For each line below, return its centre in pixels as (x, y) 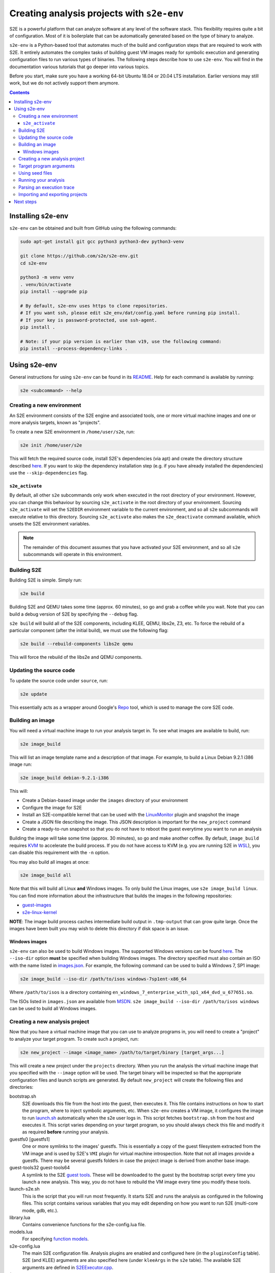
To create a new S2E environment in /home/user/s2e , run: (72, 432)
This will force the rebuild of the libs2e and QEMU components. (76, 657)
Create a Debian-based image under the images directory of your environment (105, 800)
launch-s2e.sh (25, 1189)
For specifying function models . (56, 1239)
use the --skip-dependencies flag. (49, 473)
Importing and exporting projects (53, 195)
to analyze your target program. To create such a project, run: (74, 1039)
